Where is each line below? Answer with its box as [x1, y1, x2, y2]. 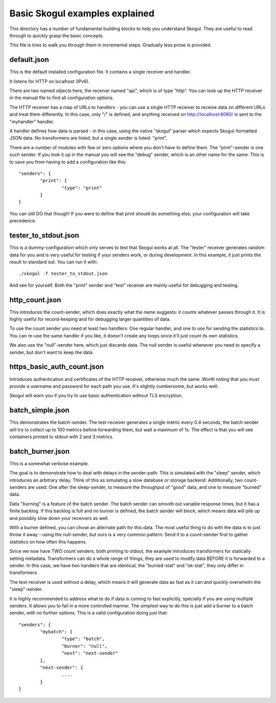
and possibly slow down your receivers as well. [9, 515, 109, 521]
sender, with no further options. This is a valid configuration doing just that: [9, 610, 168, 616]
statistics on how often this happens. [9, 538, 87, 545]
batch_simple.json [9, 406, 70, 415]
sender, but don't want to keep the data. [9, 349, 94, 355]
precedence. [9, 218, 37, 224]
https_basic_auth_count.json [9, 362, 104, 371]
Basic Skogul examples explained [9, 8, 155, 19]
